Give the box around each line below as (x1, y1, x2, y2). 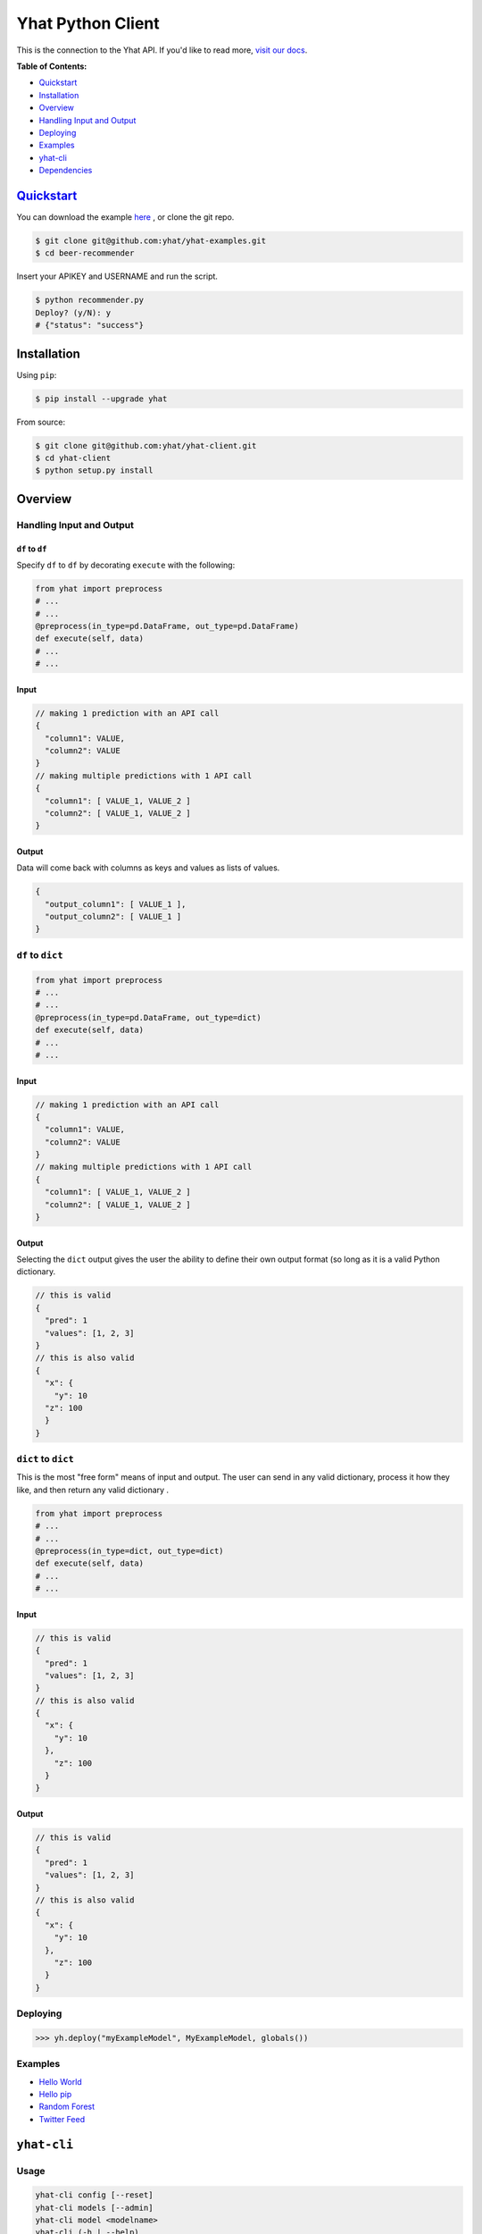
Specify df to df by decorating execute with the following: (16, 559, 236, 570)
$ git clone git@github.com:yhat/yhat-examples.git (35, 235, 267, 246)
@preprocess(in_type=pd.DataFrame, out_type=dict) (35, 1012, 262, 1022)
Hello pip (38, 2088, 72, 2099)
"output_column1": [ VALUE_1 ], (45, 899, 187, 909)
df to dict (16, 948, 63, 961)
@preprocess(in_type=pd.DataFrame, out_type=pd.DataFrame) (35, 621, 299, 632)
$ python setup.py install (35, 466, 154, 475)
